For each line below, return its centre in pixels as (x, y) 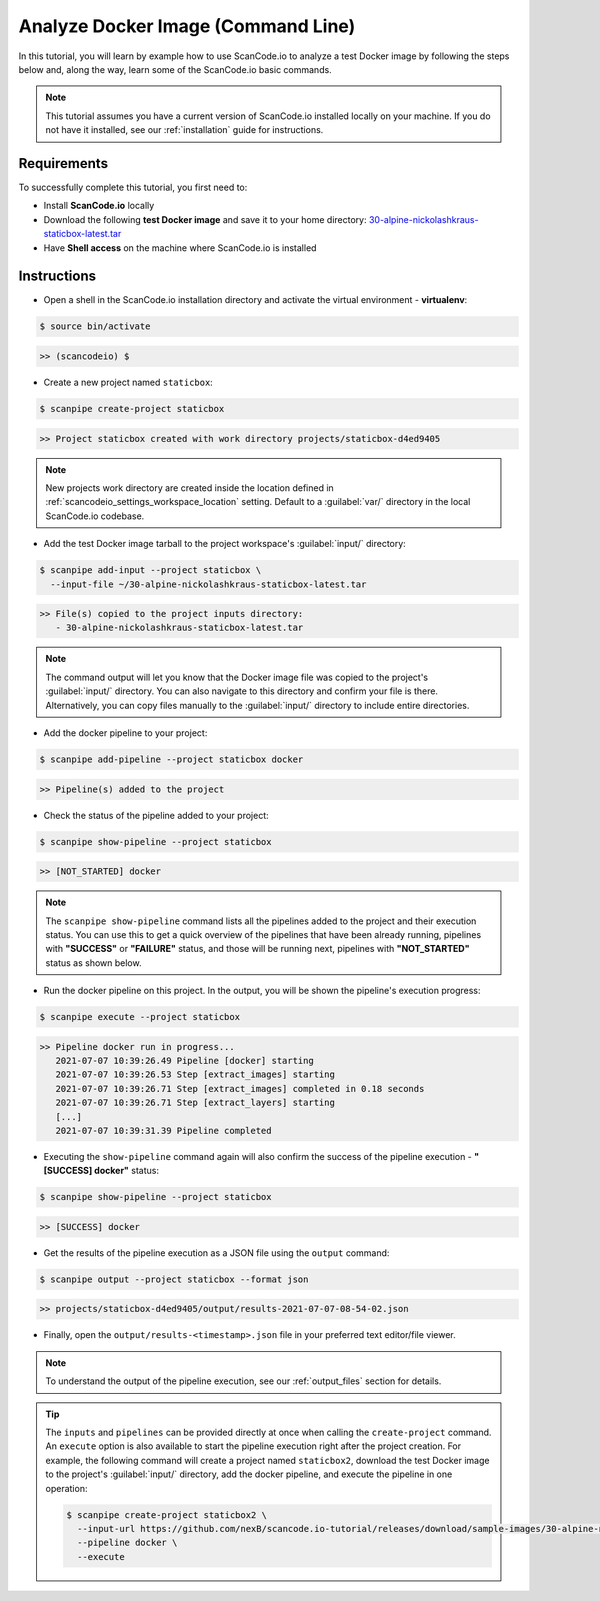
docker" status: (126, 1171)
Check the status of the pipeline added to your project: (156, 815)
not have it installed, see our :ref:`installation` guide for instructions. (184, 130)
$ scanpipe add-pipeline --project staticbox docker (171, 759)
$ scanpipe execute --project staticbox (139, 1017)
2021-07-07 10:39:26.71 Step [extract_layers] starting (195, 1103)
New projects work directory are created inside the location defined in (189, 487)
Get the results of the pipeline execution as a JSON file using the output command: (216, 1252)
